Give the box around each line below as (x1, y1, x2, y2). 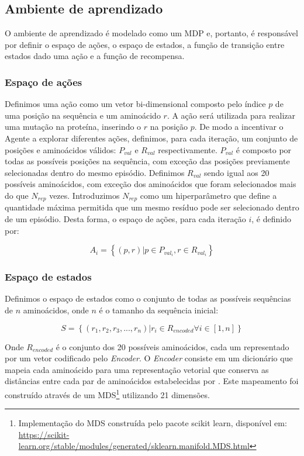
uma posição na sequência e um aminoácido (5, 109, 161, 121)
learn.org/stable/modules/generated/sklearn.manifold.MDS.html (18, 440, 250, 452)
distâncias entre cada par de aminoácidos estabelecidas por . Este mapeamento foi (5, 375, 299, 387)
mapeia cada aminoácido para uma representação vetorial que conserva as (5, 363, 269, 375)
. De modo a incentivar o (194, 120, 284, 133)
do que (5, 189, 29, 201)
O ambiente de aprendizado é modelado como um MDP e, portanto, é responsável (5, 27, 298, 39)
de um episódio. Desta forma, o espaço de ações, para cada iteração (5, 213, 246, 224)
